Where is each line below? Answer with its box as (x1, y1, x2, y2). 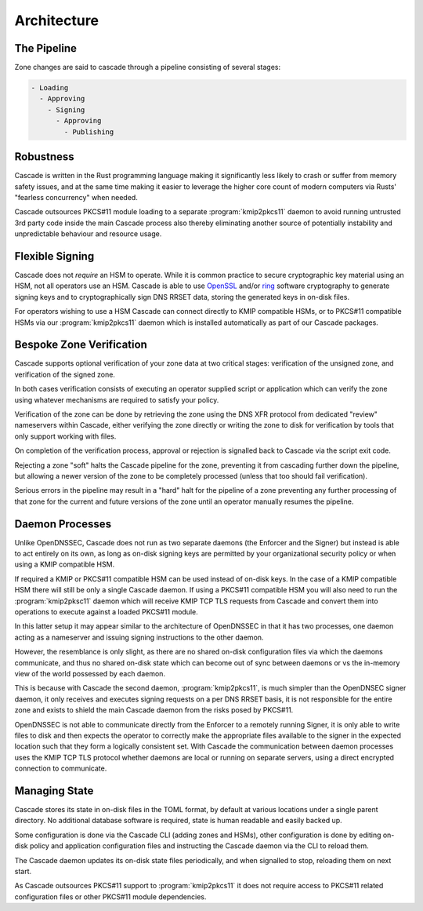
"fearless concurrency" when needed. (14, 192, 139, 202)
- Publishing (63, 127, 114, 137)
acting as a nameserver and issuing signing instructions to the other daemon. (14, 632, 264, 642)
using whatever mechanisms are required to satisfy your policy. (14, 395, 219, 404)
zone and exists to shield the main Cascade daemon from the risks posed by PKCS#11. (14, 705, 294, 715)
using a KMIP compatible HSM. (14, 559, 115, 569)
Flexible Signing (14, 250, 95, 263)
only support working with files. (14, 432, 117, 441)
